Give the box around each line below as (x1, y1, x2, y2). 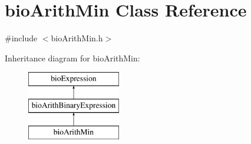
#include (5, 32, 38, 44)
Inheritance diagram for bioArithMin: (5, 51, 140, 64)
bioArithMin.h (51, 32, 103, 44)
